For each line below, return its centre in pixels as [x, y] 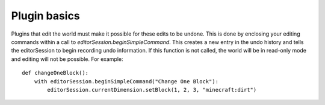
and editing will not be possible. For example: [67, 59]
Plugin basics [46, 16]
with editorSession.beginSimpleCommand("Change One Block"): [126, 81]
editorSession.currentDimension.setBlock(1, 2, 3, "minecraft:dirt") [152, 90]
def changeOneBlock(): [55, 73]
